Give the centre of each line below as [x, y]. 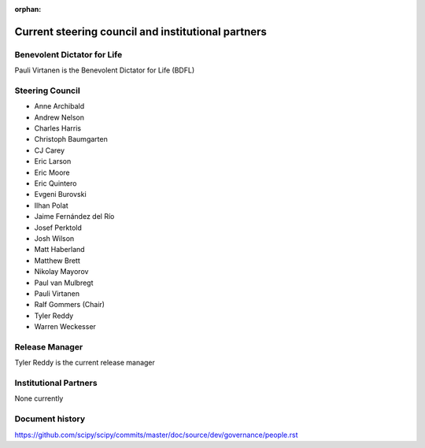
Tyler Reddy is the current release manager [85, 363]
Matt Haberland [60, 250]
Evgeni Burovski [60, 194]
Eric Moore [52, 172]
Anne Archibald [59, 106]
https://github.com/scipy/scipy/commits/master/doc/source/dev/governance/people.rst [156, 435]
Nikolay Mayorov [61, 272]
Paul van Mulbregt [64, 283]
